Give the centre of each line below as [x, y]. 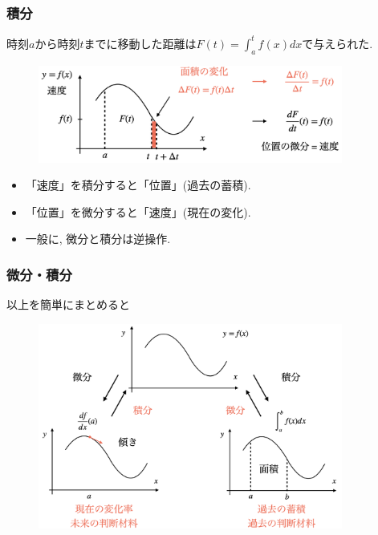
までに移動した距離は [140, 43]
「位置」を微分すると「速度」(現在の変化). [138, 211]
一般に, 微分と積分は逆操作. [98, 239]
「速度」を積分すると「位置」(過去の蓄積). [138, 185]
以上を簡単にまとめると [68, 304]
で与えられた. [337, 43]
